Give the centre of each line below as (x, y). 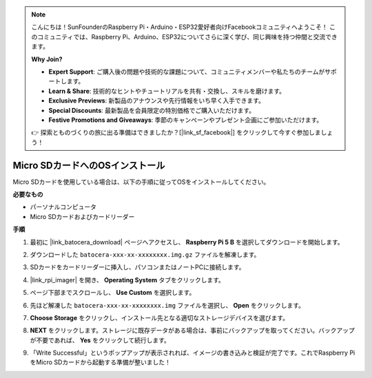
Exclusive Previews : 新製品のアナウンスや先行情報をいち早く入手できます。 (157, 101)
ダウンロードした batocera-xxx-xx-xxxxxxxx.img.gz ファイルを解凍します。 (145, 254)
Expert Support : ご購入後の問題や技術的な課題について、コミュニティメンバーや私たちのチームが (187, 72)
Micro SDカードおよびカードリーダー (82, 216)
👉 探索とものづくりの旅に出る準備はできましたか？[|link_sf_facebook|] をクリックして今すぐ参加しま (176, 133)
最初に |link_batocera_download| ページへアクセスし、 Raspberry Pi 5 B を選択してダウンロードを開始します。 (187, 242)
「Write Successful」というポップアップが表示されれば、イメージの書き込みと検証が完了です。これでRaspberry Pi (193, 353)
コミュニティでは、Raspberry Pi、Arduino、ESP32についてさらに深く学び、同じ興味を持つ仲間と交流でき (187, 36)
